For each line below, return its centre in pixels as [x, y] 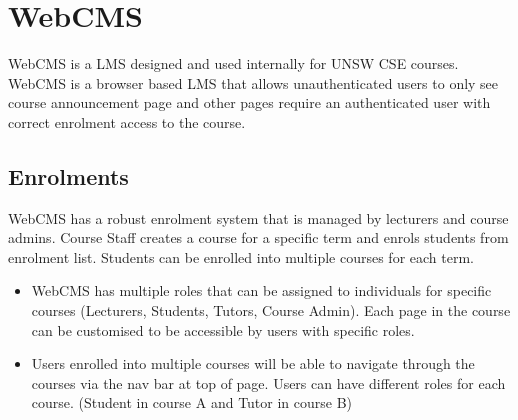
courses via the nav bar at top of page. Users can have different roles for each [268, 382]
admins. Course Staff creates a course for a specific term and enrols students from [258, 237]
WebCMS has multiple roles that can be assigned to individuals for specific [261, 290]
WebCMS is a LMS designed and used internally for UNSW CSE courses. [233, 63]
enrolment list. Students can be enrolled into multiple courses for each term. [241, 256]
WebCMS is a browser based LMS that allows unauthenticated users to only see [253, 82]
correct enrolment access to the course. [127, 121]
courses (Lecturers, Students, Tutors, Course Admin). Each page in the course [271, 310]
